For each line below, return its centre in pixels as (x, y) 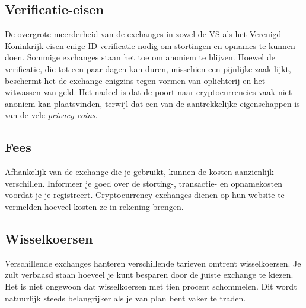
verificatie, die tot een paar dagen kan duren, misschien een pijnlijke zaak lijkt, (148, 68)
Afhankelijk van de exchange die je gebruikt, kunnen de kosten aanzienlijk (139, 172)
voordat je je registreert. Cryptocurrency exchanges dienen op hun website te (145, 195)
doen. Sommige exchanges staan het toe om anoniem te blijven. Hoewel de (140, 57)
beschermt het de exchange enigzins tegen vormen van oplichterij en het (135, 80)
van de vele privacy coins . (51, 115)
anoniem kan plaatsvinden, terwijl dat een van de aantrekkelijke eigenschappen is (152, 103)
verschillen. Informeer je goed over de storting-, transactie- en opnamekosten (144, 183)
